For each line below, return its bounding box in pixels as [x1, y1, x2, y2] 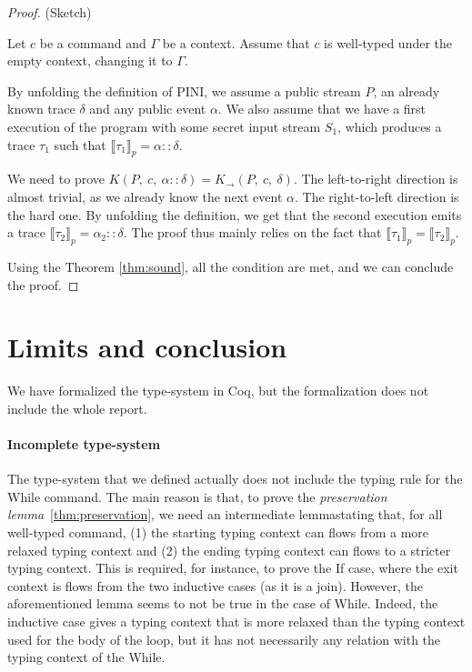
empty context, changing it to [7, 51, 173, 70]
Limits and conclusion [7, 328, 287, 366]
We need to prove [7, 169, 105, 188]
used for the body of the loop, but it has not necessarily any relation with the [7, 629, 441, 648]
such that [54, 135, 106, 154]
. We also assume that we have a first [217, 99, 427, 118]
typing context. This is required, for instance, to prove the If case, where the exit [7, 558, 458, 577]
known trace [7, 99, 75, 118]
